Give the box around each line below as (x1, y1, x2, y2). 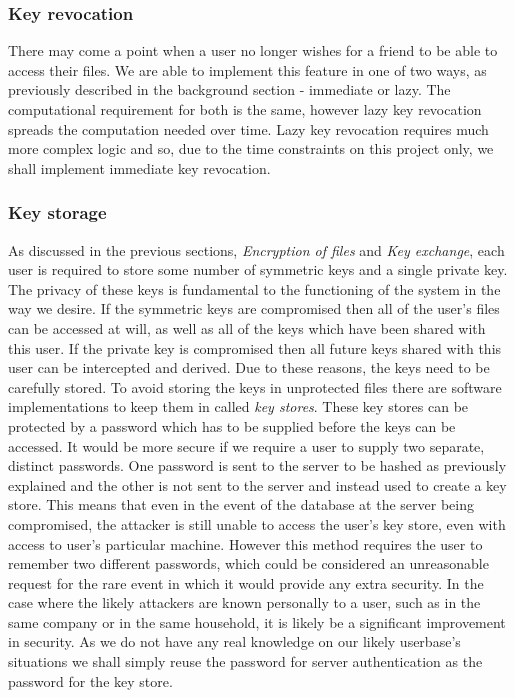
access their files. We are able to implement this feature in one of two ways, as (8, 59, 487, 80)
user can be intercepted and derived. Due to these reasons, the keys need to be (8, 357, 490, 378)
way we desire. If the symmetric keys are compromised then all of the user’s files (8, 298, 500, 319)
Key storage (8, 200, 107, 225)
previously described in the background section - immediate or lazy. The (8, 79, 451, 100)
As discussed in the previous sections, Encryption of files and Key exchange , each (8, 239, 505, 260)
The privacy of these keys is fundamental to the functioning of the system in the (8, 278, 501, 299)
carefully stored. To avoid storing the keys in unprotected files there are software (8, 376, 502, 397)
